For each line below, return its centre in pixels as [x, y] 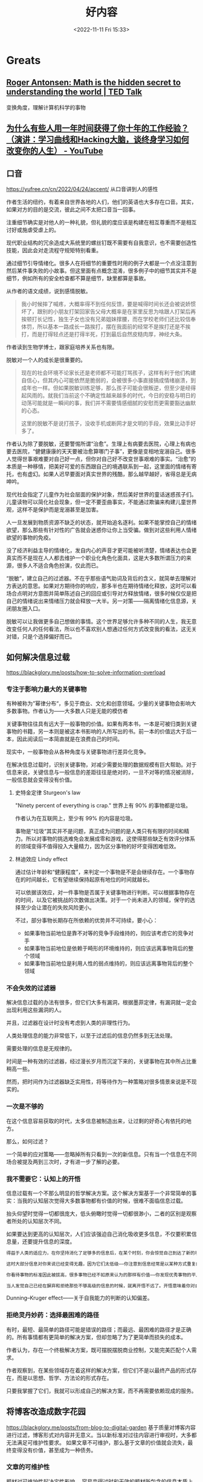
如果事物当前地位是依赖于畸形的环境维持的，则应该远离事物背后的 [106, 948]
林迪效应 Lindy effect [41, 859]
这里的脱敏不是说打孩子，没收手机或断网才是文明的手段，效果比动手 [106, 423]
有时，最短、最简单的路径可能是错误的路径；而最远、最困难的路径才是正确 [99, 1329]
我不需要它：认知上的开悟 [43, 1178]
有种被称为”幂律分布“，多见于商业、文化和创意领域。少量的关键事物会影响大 [101, 704]
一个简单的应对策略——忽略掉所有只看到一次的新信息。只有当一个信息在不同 [101, 1154]
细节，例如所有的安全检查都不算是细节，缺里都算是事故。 [78, 278]
